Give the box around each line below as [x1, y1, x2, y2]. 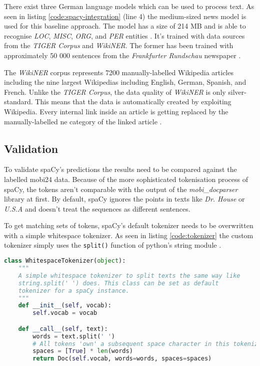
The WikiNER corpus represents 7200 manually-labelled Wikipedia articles [4, 67, 233, 77]
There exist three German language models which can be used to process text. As [4, 1, 254, 11]
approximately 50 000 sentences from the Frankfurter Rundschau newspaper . [4, 50, 241, 60]
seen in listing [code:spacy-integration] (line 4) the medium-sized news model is [4, 11, 246, 21]
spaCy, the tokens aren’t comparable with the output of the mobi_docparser [4, 184, 238, 194]
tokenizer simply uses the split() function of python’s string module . [4, 240, 221, 250]
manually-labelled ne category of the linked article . [4, 116, 162, 126]
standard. [4, 96, 33, 107]
